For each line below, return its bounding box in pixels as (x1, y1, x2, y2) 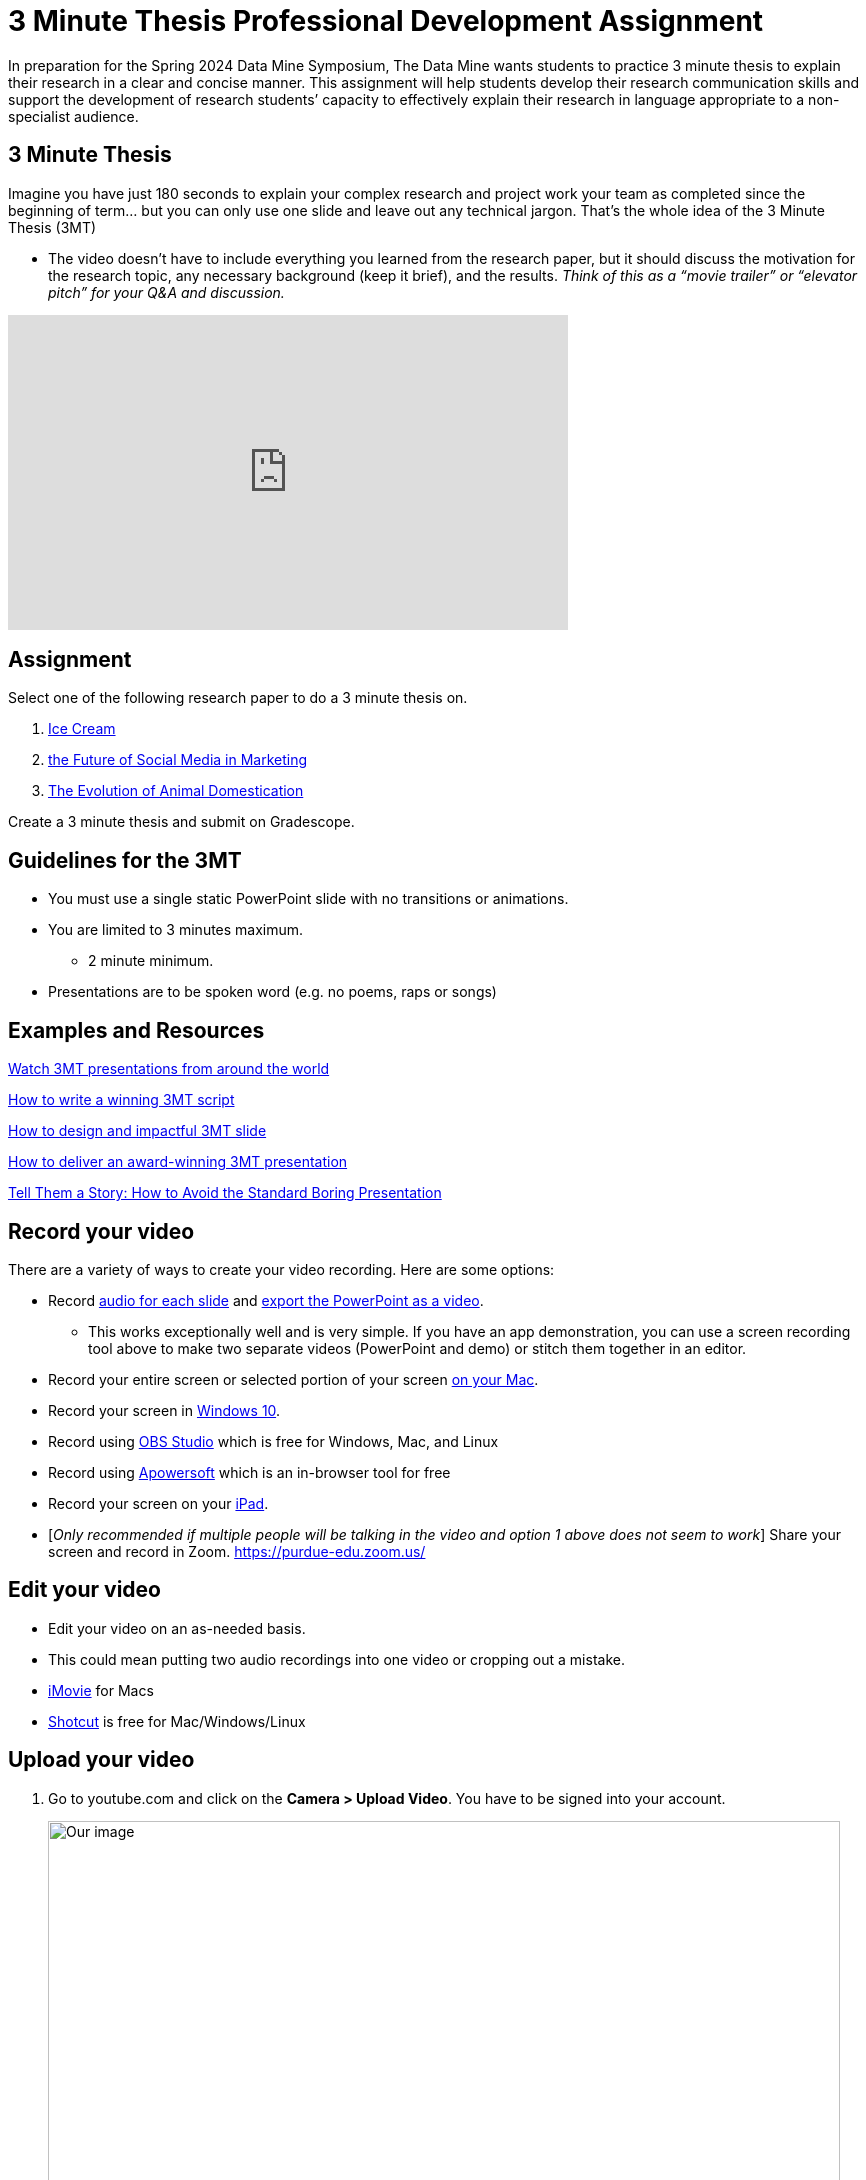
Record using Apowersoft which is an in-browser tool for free (48, 1463, 451, 1481)
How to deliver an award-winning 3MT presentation (8, 1153, 348, 1171)
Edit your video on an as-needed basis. (48, 1619, 306, 1637)
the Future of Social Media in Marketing (48, 751, 308, 769)
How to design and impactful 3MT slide (8, 1122, 267, 1140)
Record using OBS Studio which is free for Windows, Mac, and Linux (48, 1432, 499, 1450)
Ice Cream (48, 720, 116, 738)
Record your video (8, 1218, 195, 1244)
